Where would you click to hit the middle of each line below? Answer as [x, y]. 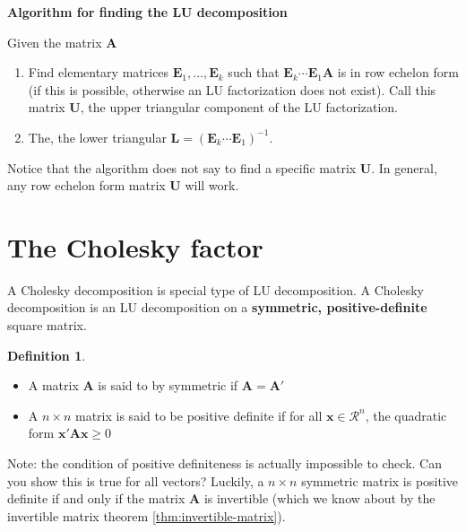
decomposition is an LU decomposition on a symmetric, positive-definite [217, 307]
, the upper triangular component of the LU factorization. [239, 107]
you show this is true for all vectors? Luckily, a [136, 480]
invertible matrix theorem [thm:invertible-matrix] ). [147, 515]
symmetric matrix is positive [380, 480]
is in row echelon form [398, 72]
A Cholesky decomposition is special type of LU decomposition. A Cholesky [216, 289]
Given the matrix [55, 42]
